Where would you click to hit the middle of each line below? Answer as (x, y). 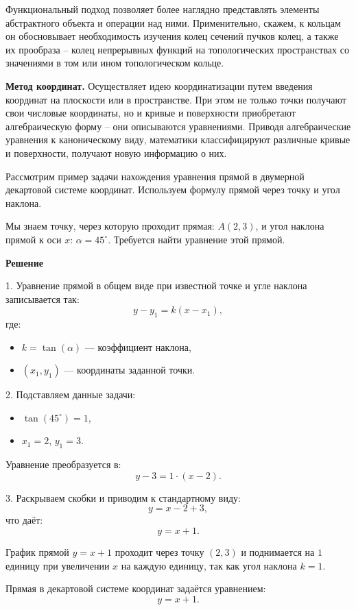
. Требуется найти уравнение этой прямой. (197, 239)
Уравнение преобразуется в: (63, 464)
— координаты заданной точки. (130, 370)
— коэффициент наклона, (138, 346)
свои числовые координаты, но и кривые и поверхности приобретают (151, 113)
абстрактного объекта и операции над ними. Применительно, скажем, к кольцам (173, 22)
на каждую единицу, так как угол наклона (209, 565)
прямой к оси (34, 239)
